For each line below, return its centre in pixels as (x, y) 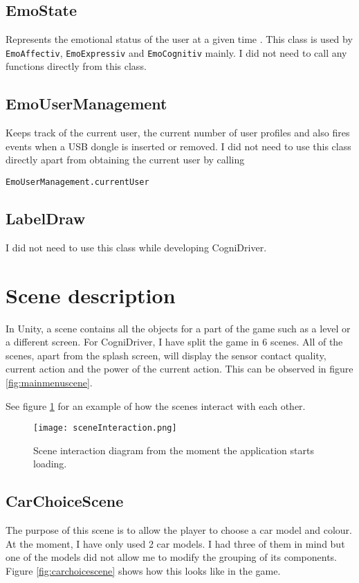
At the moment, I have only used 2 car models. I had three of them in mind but (175, 543)
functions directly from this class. (76, 66)
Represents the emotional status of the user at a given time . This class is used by (179, 39)
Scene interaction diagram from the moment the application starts (174, 450)
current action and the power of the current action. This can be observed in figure (179, 369)
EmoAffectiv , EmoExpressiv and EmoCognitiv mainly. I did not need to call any (176, 52)
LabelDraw (46, 218)
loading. (50, 464)
